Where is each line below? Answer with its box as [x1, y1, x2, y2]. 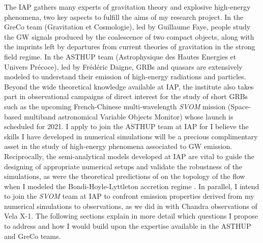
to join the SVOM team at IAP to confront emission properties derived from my [4, 191, 254, 201]
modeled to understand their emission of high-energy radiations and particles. [4, 71, 246, 82]
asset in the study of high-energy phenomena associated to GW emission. [4, 141, 232, 151]
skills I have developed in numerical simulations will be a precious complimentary [4, 131, 258, 141]
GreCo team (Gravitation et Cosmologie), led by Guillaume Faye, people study [4, 21, 251, 32]
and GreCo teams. [4, 230, 61, 241]
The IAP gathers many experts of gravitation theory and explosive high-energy [4, 2, 251, 12]
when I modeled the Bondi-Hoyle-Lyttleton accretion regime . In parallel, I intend [4, 180, 259, 191]
